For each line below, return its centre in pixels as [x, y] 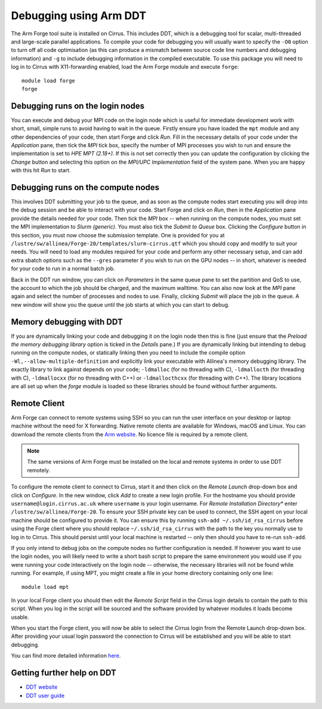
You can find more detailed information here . [66, 656]
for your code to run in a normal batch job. [63, 268]
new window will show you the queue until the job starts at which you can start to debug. [120, 304]
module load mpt [45, 587]
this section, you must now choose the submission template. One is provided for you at [118, 235]
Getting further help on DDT [64, 673]
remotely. [39, 470]
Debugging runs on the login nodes [78, 106]
